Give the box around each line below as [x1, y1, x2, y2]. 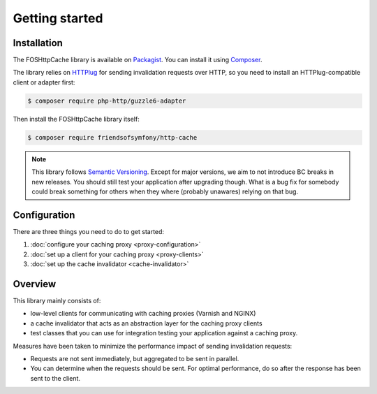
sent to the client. [30, 374, 80, 382]
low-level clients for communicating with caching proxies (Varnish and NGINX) [30, 309, 256, 318]
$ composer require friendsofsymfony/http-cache [27, 133, 198, 141]
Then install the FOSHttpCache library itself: [13, 115, 140, 123]
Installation [13, 37, 63, 49]
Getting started [13, 10, 103, 26]
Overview [13, 278, 57, 290]
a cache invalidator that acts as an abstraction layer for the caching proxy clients [30, 319, 263, 328]
